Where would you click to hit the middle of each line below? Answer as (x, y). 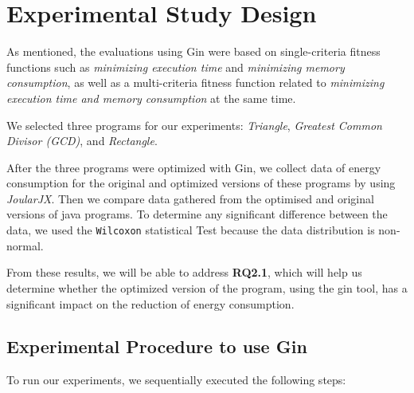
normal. (25, 245)
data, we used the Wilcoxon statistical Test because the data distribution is (191, 230)
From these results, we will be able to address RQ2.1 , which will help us (184, 272)
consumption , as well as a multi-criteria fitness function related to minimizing (195, 83)
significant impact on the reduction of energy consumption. (150, 303)
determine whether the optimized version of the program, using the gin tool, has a (207, 287)
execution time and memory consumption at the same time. (151, 98)
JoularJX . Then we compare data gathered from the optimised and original (190, 198)
